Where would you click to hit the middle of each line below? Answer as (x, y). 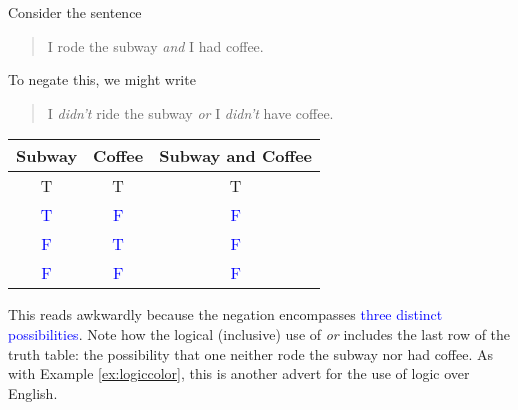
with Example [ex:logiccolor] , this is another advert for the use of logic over (239, 373)
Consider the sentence (75, 12)
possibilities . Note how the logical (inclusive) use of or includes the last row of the (259, 333)
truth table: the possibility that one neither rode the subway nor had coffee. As (251, 353)
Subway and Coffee (236, 156)
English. (33, 392)
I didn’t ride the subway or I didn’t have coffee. (190, 112)
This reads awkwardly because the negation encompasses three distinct (225, 314)
